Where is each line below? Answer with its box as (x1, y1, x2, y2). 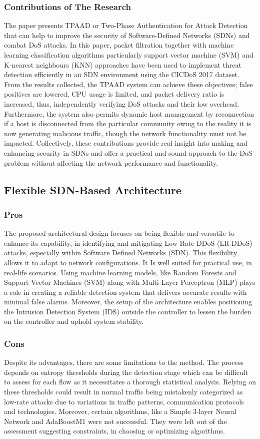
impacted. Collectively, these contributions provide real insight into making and (4, 138, 248, 148)
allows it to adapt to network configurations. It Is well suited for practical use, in (4, 257, 252, 267)
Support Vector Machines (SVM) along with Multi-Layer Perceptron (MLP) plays (4, 277, 255, 287)
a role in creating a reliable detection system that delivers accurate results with (4, 286, 247, 297)
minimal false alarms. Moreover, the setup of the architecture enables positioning (4, 296, 252, 307)
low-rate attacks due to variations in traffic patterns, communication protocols (4, 396, 244, 406)
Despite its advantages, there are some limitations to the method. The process (4, 357, 243, 367)
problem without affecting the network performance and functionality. (4, 157, 218, 168)
